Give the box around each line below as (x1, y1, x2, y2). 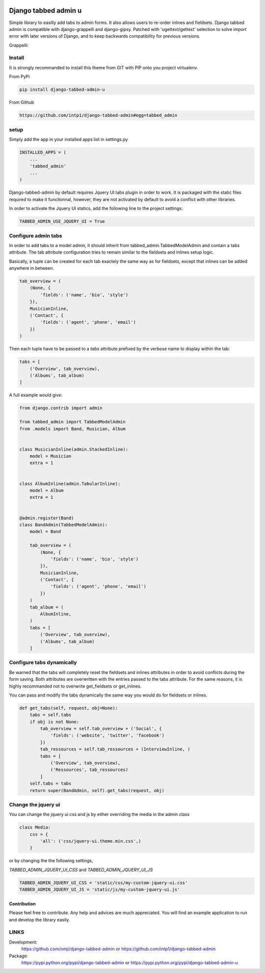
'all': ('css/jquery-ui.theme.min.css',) (40, 839, 141, 844)
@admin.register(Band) (19, 515, 74, 521)
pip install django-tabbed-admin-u (19, 87, 105, 93)
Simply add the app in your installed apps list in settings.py (9, 136, 128, 142)
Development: (9, 939, 38, 945)
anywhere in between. (9, 265, 54, 271)
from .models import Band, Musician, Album (19, 426, 126, 432)
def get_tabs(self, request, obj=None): (19, 705, 118, 711)
